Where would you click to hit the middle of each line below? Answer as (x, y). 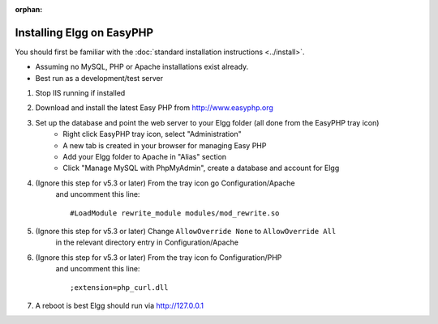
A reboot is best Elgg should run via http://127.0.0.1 (120, 305)
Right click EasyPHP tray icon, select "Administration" (152, 134)
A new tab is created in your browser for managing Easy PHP (165, 145)
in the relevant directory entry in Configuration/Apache (147, 242)
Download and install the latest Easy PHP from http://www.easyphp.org (154, 108)
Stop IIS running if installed (80, 93)
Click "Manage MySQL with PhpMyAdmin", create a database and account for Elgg (201, 168)
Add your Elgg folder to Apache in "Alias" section (145, 157)
